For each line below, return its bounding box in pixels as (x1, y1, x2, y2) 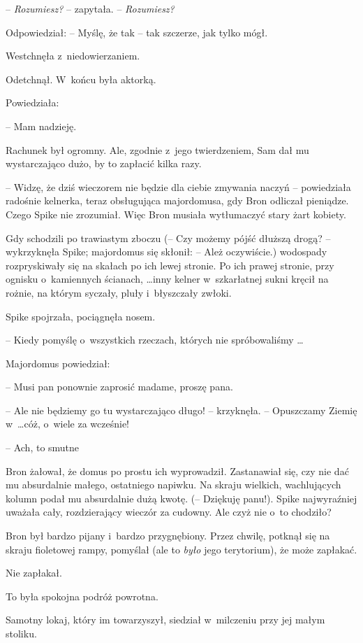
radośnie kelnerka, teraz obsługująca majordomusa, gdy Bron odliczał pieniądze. (6, 193, 349, 208)
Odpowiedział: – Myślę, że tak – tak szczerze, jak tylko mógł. (6, 24, 268, 39)
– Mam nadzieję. (6, 118, 77, 133)
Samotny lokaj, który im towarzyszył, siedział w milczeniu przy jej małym (6, 612, 325, 627)
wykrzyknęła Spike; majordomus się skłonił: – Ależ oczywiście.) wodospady (6, 244, 327, 259)
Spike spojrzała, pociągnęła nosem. (6, 309, 156, 323)
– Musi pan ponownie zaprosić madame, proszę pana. (6, 379, 233, 394)
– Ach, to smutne (6, 440, 80, 455)
